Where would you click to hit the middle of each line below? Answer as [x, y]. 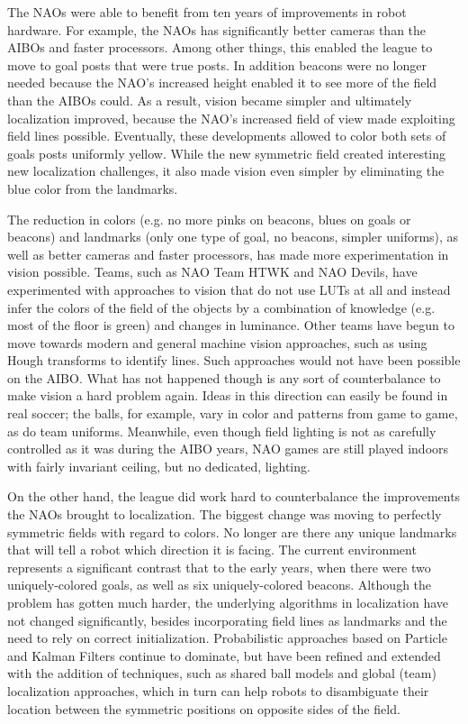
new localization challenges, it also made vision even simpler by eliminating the [226, 171]
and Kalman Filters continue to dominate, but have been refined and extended [224, 655]
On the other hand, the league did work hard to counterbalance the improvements [234, 496]
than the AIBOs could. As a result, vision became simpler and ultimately [210, 100]
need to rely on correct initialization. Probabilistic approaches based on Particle [227, 638]
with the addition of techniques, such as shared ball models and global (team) [222, 673]
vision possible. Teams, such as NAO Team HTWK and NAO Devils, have [212, 272]
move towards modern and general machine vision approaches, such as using [217, 342]
